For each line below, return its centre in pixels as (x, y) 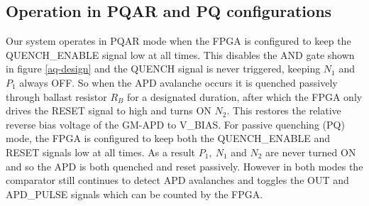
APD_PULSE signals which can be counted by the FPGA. (134, 194)
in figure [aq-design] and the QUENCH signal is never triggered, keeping (163, 69)
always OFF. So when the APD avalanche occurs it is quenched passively (178, 82)
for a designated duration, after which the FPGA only (244, 96)
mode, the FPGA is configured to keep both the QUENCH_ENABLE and (168, 138)
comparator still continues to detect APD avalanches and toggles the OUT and (177, 180)
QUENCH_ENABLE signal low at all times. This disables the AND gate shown (180, 54)
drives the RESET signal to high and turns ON (109, 110)
